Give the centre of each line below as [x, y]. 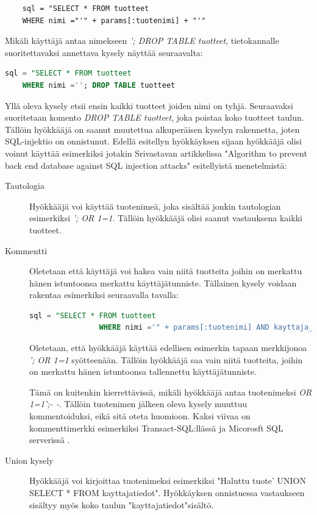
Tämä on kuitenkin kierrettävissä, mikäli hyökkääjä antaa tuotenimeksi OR [171, 392]
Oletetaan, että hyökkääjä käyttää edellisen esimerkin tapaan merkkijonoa [168, 348]
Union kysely [29, 460]
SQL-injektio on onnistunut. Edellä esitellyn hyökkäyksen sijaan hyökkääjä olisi [153, 141]
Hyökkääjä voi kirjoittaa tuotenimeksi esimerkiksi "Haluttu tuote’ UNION [168, 481]
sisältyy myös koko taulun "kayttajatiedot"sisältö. [122, 504]
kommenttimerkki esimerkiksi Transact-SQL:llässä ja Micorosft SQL [156, 428]
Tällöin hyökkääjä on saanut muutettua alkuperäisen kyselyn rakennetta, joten [152, 129]
